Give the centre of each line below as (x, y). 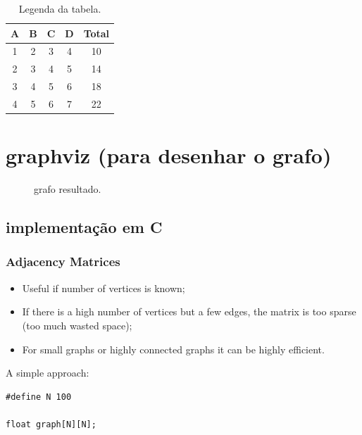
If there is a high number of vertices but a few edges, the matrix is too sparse (189, 311)
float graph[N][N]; (51, 424)
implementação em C (84, 227)
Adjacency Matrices (63, 261)
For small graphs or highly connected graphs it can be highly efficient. (173, 349)
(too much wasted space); (77, 325)
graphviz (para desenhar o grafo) (169, 155)
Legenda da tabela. (60, 8)
